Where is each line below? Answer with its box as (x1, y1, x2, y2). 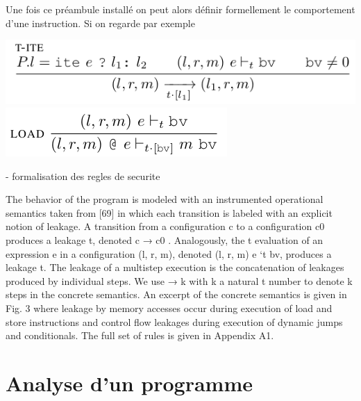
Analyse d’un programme (6, 368, 253, 397)
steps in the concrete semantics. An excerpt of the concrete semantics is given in (6, 287, 347, 302)
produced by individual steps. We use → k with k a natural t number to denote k (6, 273, 353, 288)
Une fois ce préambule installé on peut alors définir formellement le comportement (6, 2, 355, 16)
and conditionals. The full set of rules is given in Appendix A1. (6, 328, 274, 343)
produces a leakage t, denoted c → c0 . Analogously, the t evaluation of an (6, 232, 324, 247)
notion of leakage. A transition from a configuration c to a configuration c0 (6, 219, 325, 234)
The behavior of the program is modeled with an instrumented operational (6, 192, 324, 206)
